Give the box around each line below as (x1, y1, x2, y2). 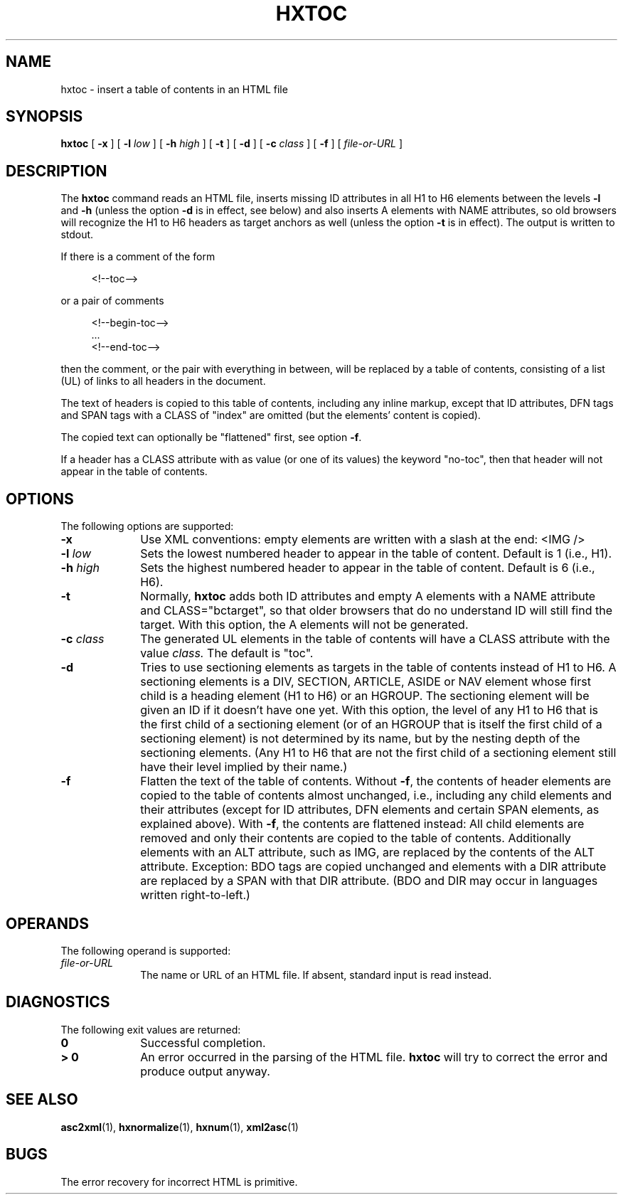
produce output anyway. (140, 1063, 270, 1078)
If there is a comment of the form (60, 250, 215, 263)
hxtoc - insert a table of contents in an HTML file (60, 83, 288, 95)
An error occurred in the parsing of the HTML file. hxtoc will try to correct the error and (140, 1049, 608, 1064)
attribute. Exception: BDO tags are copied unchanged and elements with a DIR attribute (140, 859, 607, 874)
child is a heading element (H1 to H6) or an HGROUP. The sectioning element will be (140, 689, 590, 703)
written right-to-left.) (140, 888, 250, 903)
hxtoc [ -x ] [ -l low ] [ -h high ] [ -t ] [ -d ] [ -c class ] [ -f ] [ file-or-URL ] (60, 137, 403, 150)
